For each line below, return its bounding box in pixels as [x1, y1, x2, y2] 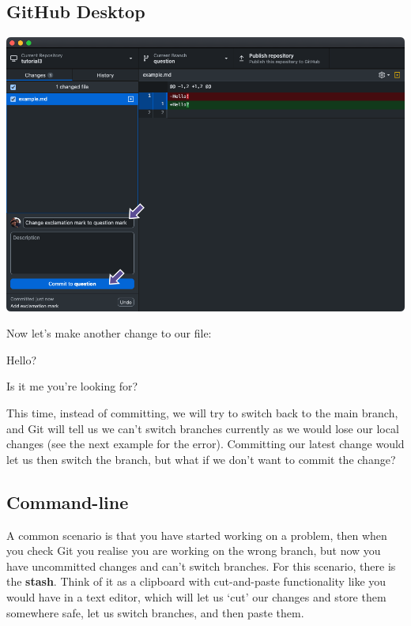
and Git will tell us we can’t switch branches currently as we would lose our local [6, 420, 399, 436]
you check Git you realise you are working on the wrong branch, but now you [6, 542, 381, 559]
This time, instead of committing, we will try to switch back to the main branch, [6, 405, 398, 421]
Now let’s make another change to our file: [6, 325, 212, 341]
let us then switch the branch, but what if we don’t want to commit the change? [6, 451, 396, 467]
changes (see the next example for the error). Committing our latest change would [6, 436, 405, 452]
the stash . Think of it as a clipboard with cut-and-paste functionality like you [6, 573, 386, 590]
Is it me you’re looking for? [6, 378, 138, 394]
